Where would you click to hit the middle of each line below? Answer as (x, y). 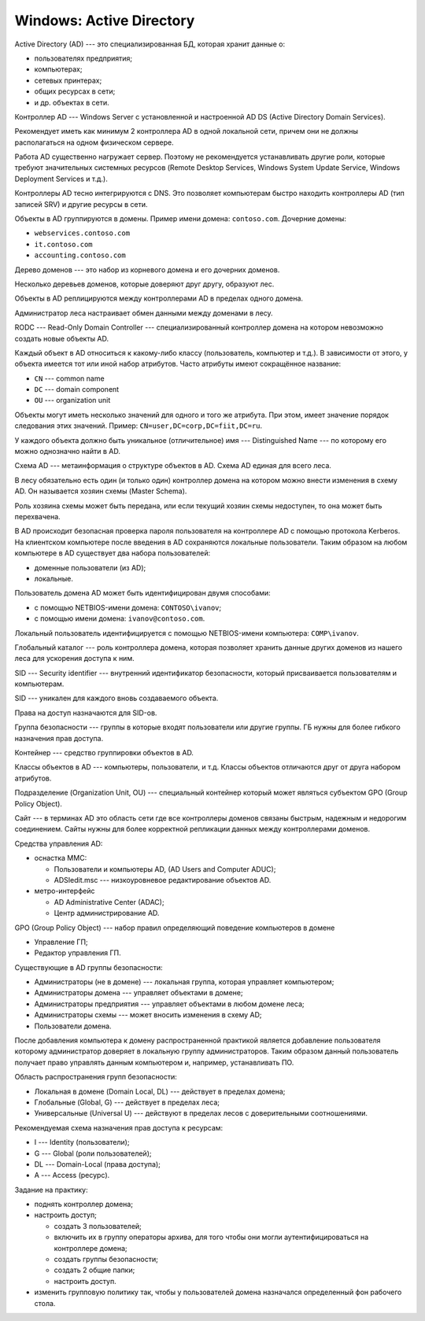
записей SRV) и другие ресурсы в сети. (81, 204)
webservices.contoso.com (82, 233)
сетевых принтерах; (68, 80)
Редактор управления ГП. (78, 953)
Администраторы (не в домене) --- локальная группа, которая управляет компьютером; (184, 982)
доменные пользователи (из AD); (90, 567)
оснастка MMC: (61, 858)
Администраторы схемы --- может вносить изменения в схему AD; (148, 1015)
